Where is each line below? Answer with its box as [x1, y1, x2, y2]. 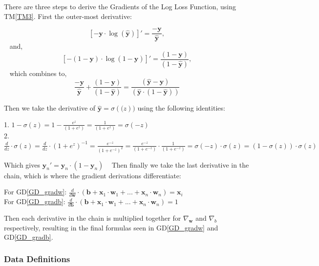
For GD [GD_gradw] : [4, 187, 67, 197]
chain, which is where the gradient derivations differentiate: [4, 170, 181, 180]
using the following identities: [137, 103, 225, 113]
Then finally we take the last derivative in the [111, 159, 249, 170]
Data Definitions [4, 252, 70, 265]
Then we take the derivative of [4, 103, 96, 113]
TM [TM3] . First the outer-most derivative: [4, 11, 132, 21]
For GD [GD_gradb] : [4, 196, 65, 207]
